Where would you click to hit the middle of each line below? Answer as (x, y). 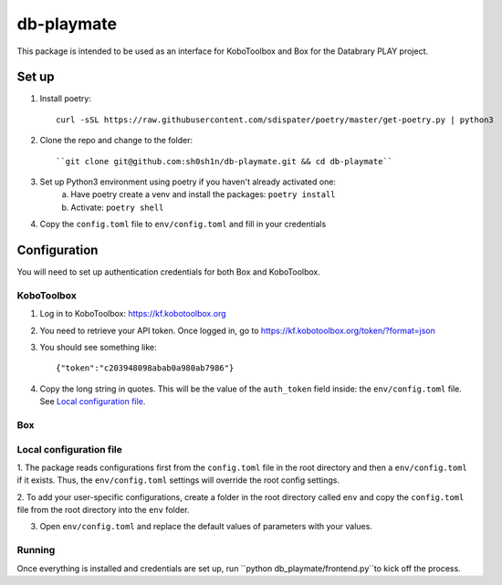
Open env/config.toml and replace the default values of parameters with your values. (206, 527)
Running (36, 550)
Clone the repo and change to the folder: (116, 141)
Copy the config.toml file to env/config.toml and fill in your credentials (183, 225)
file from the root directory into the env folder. (103, 510)
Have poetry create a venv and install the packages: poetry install (204, 194)
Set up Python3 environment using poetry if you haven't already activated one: (188, 182)
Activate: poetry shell (117, 207)
